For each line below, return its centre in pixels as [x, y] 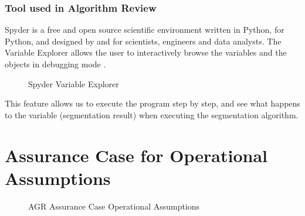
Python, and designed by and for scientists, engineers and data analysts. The [143, 41]
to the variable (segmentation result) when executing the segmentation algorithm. [152, 114]
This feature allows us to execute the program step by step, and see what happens [152, 103]
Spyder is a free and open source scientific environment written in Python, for [145, 30]
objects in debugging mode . [55, 64]
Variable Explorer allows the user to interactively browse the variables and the [146, 52]
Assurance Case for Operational [136, 155]
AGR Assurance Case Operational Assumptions [114, 206]
